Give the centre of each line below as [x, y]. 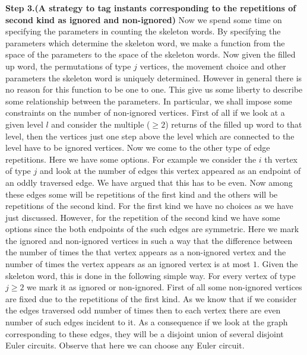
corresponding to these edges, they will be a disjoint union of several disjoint [145, 333]
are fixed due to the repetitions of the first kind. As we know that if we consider [151, 298]
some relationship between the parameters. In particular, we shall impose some [149, 101]
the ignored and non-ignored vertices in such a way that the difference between [149, 240]
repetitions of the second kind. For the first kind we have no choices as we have [149, 206]
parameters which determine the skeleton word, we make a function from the [145, 42]
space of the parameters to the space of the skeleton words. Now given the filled [151, 54]
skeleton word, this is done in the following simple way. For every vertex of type [151, 275]
